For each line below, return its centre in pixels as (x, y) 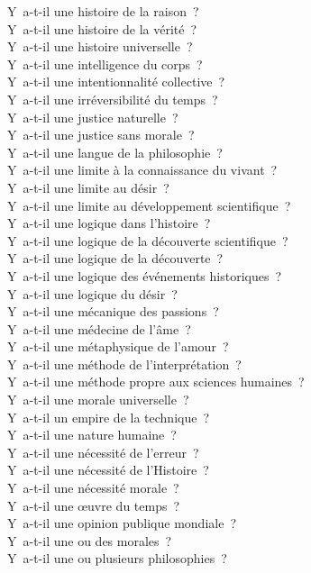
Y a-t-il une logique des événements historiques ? (145, 275)
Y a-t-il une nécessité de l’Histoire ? (108, 470)
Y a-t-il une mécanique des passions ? (113, 311)
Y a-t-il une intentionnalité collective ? (116, 82)
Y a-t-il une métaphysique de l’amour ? (118, 346)
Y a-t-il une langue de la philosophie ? (115, 152)
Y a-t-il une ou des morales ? (90, 540)
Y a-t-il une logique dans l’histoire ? (109, 223)
